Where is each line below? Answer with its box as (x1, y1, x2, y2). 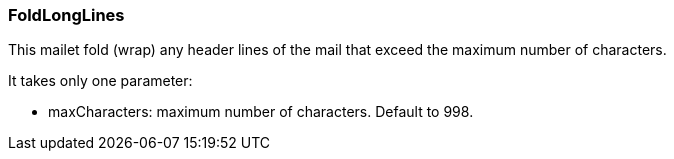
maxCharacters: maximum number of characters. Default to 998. (48, 103, 474, 121)
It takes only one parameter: (8, 72, 193, 90)
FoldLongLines (8, 5, 125, 25)
